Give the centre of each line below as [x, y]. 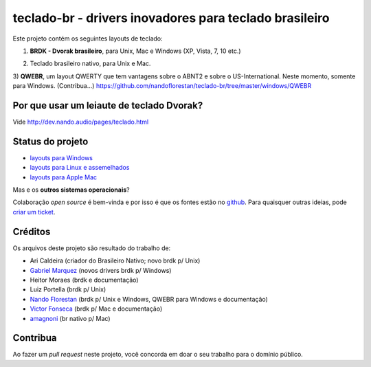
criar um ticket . [34, 212]
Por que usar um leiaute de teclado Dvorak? [108, 105]
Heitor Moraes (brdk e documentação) [84, 280]
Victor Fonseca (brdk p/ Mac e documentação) [96, 309]
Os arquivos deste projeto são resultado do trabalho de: [92, 248]
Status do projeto [50, 141]
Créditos [32, 231]
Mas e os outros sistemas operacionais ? [71, 190]
